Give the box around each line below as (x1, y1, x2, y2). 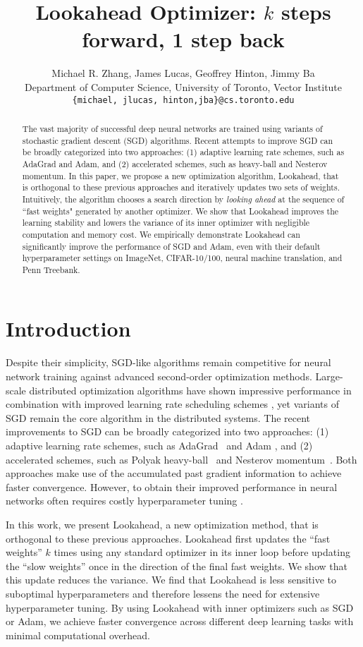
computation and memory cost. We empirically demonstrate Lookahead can (22, 228, 300, 240)
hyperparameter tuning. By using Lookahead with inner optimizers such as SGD (6, 600, 354, 615)
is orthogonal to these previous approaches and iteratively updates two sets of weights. (22, 181, 340, 193)
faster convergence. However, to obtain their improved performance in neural (6, 479, 338, 494)
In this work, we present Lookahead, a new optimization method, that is (6, 516, 319, 531)
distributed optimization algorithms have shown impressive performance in (29, 382, 352, 397)
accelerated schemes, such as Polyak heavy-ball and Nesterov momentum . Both (6, 452, 357, 466)
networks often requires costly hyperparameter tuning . (6, 493, 243, 508)
